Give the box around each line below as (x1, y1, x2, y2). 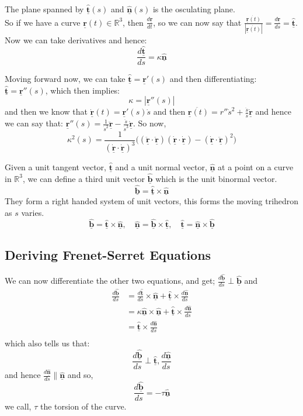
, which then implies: (45, 84, 120, 96)
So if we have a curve (5, 16, 81, 28)
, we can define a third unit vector (22, 172, 145, 184)
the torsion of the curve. (40, 400, 127, 412)
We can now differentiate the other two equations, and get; (5, 274, 215, 287)
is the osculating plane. (152, 3, 235, 15)
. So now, (133, 117, 166, 129)
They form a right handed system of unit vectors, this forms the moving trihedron (5, 194, 299, 207)
